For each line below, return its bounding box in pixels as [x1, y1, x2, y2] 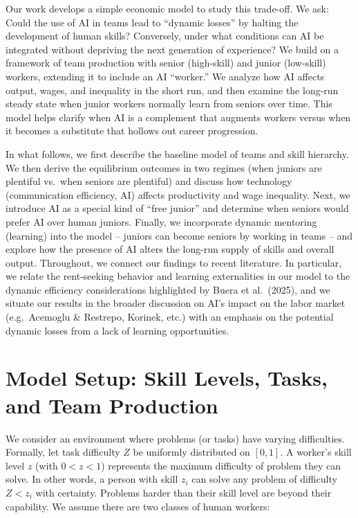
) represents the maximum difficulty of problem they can [101, 458, 341, 472]
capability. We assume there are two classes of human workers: [6, 499, 270, 513]
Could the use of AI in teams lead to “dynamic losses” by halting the [6, 15, 299, 29]
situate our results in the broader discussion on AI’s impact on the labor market [6, 296, 346, 310]
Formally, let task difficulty [6, 445, 120, 459]
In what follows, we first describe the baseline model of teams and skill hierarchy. [6, 146, 349, 161]
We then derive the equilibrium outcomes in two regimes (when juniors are [6, 160, 322, 175]
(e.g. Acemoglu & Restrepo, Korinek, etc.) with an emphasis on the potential [6, 310, 334, 324]
